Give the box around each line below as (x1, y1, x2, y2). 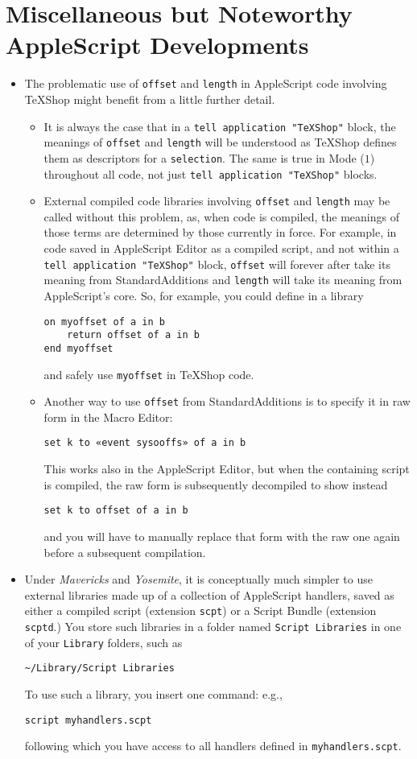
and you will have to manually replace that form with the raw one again (43, 527, 400, 544)
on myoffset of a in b (43, 316, 165, 328)
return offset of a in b (67, 329, 200, 341)
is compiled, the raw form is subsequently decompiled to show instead (43, 476, 388, 493)
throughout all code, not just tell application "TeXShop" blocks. (43, 165, 378, 182)
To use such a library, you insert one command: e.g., (24, 685, 283, 702)
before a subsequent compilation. (43, 543, 206, 560)
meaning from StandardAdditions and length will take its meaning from (43, 271, 403, 288)
